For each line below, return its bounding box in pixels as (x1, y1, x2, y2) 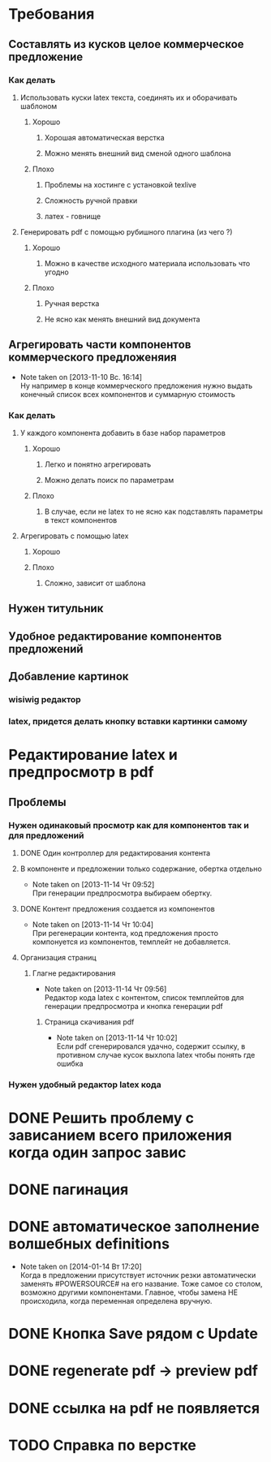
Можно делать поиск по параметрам (44, 475, 174, 485)
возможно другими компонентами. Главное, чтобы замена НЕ (19, 1287, 238, 1297)
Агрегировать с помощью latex (19, 531, 129, 541)
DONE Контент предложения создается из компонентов (19, 904, 215, 913)
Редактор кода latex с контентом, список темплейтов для (44, 992, 245, 1003)
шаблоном (19, 101, 58, 110)
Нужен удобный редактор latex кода (8, 1079, 161, 1090)
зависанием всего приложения (8, 1126, 233, 1145)
